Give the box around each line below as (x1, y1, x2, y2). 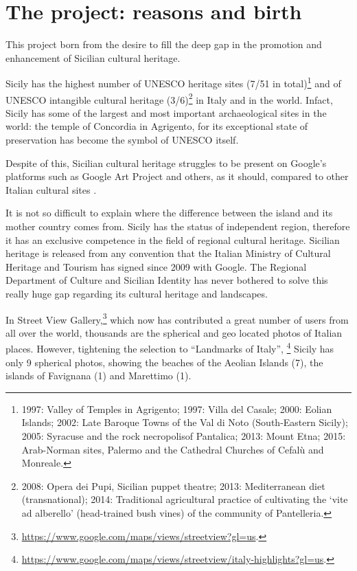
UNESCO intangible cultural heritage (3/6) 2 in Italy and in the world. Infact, (5, 90, 333, 107)
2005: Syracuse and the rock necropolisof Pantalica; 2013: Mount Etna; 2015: (21, 429, 346, 443)
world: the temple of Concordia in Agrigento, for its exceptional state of (5, 119, 308, 133)
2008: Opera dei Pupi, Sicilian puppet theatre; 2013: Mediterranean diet (21, 478, 325, 493)
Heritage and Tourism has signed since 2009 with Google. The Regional (5, 259, 307, 273)
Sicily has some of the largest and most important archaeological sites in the (5, 105, 327, 120)
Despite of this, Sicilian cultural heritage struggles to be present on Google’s (5, 155, 327, 170)
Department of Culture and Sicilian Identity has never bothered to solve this (5, 273, 328, 287)
